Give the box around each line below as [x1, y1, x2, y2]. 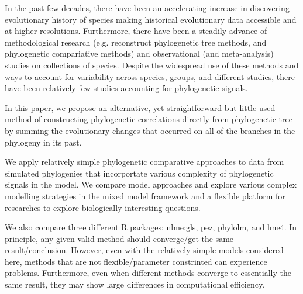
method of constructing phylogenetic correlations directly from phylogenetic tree [5, 113, 292, 125]
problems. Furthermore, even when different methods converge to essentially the [5, 267, 291, 279]
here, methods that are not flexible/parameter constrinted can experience [5, 255, 267, 267]
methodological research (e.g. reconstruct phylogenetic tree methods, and [5, 36, 267, 48]
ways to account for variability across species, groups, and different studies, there [5, 70, 295, 82]
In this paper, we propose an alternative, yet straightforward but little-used [5, 101, 276, 113]
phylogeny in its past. [5, 136, 82, 148]
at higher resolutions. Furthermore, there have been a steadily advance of [5, 25, 267, 37]
